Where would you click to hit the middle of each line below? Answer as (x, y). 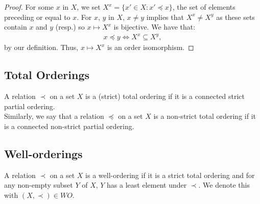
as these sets (235, 17)
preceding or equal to (37, 17)
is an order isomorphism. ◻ (150, 47)
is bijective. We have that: (155, 27)
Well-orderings (43, 153)
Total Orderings (47, 75)
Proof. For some (29, 7)
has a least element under (147, 185)
